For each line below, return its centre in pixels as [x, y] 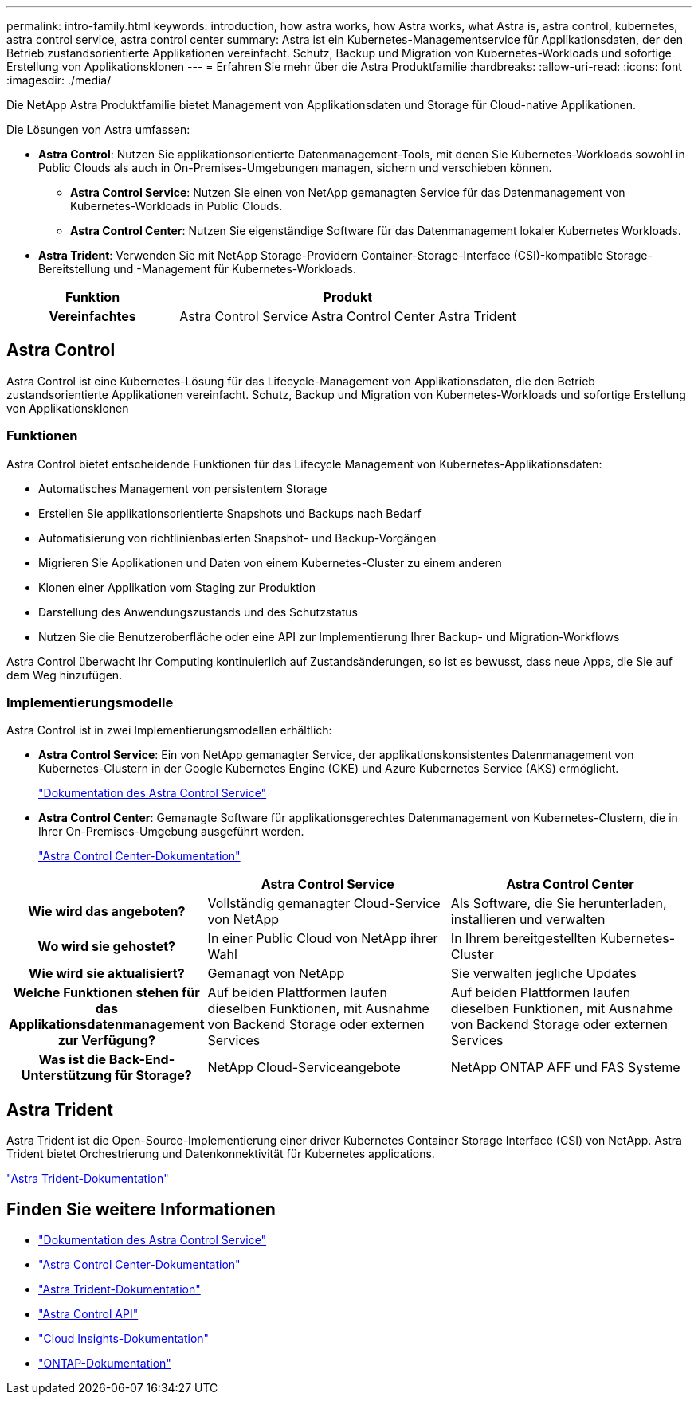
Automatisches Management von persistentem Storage [183, 488]
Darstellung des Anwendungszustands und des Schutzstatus [198, 612]
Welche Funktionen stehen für [106, 993]
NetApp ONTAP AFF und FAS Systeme [565, 1068]
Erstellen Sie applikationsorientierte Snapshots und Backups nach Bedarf [230, 513]
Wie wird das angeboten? [107, 912]
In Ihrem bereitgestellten [523, 939]
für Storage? [153, 1076]
